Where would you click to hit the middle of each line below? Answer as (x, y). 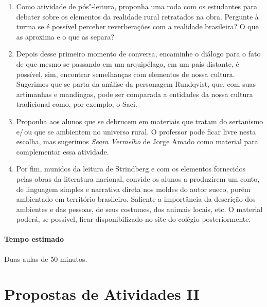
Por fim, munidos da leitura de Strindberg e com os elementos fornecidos (131, 169)
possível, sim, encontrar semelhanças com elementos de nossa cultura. (126, 74)
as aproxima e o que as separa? (65, 36)
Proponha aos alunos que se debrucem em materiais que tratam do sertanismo (140, 121)
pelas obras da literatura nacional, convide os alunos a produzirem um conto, (138, 178)
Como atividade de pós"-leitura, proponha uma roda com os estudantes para (137, 6)
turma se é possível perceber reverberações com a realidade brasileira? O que (137, 26)
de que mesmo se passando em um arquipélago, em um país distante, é (128, 63)
